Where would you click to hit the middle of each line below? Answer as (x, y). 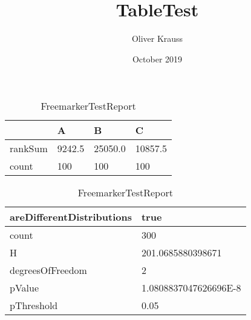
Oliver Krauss (157, 38)
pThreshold (34, 305)
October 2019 (157, 58)
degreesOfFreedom (48, 270)
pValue (24, 288)
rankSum (29, 148)
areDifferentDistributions (71, 217)
